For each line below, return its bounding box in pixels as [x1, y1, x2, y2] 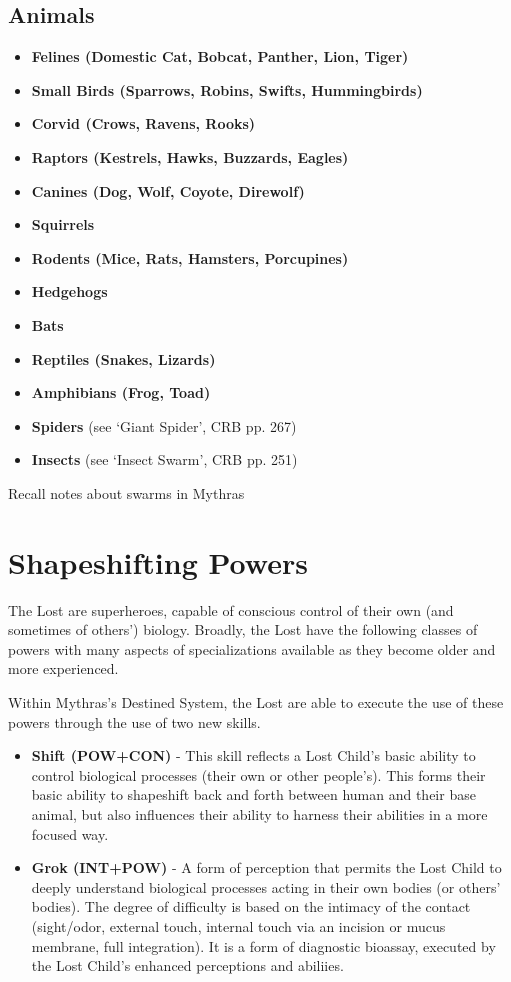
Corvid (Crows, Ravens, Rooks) [31, 113, 256, 134]
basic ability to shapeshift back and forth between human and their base [31, 784, 476, 805]
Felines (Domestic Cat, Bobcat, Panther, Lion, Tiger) [31, 46, 409, 67]
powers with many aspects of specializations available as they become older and [8, 638, 496, 659]
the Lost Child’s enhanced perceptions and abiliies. [31, 955, 344, 976]
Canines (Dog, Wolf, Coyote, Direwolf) [31, 180, 305, 201]
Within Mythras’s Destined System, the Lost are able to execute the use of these [8, 692, 504, 713]
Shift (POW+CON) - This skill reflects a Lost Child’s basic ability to [31, 745, 476, 766]
